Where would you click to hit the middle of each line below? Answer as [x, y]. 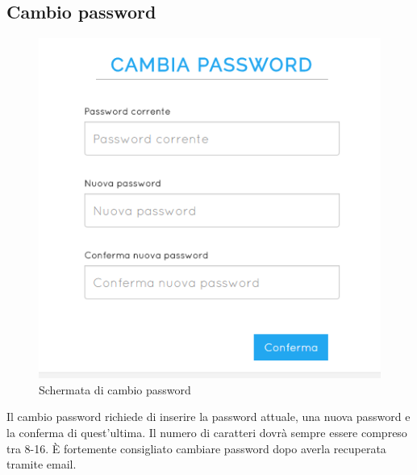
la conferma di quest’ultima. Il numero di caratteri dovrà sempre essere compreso [207, 433]
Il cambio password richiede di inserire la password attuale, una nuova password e [208, 417]
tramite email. [42, 464]
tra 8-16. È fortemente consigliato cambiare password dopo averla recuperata [196, 448]
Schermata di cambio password [115, 389]
